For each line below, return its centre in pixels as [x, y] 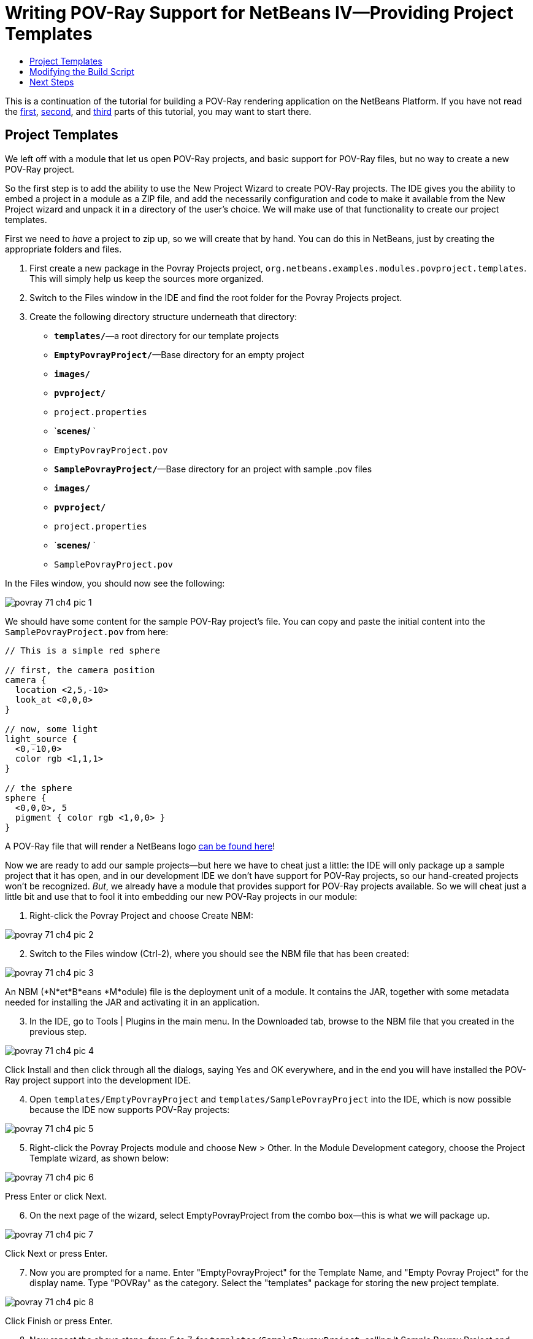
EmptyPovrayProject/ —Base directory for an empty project [179, 354]
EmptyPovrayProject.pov [111, 450]
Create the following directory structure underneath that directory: [163, 316]
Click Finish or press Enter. [59, 1321]
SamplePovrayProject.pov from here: [87, 631]
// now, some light [52, 729]
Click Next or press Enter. [56, 1253]
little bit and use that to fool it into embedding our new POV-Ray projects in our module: [181, 896]
